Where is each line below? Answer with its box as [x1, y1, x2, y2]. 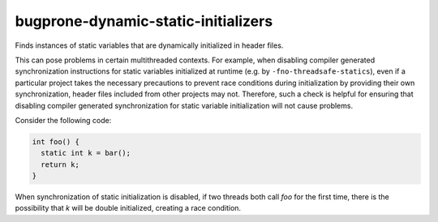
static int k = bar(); [41, 148, 131, 158]
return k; [41, 160, 80, 169]
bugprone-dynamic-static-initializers [15, 12, 273, 30]
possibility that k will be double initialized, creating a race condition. [15, 203, 242, 213]
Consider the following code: [15, 115, 112, 125]
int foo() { [32, 137, 80, 146]
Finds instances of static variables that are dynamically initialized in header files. [15, 41, 284, 50]
